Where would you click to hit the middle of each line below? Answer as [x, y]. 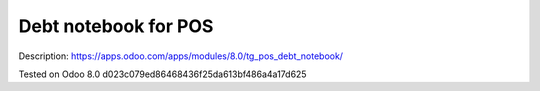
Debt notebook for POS [116, 26]
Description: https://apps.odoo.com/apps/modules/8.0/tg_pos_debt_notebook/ [181, 56]
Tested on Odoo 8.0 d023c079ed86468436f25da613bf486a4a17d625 [162, 74]
